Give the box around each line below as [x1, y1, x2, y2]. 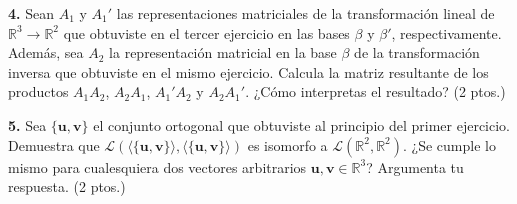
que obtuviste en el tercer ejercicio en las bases [63, 22, 350, 43]
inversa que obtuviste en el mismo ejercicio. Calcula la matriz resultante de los [8, 61, 489, 82]
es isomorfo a [247, 134, 328, 155]
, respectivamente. [391, 22, 502, 43]
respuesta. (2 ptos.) [8, 176, 126, 197]
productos [8, 81, 69, 102]
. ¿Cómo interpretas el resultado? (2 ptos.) [245, 81, 506, 102]
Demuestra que [8, 134, 100, 155]
